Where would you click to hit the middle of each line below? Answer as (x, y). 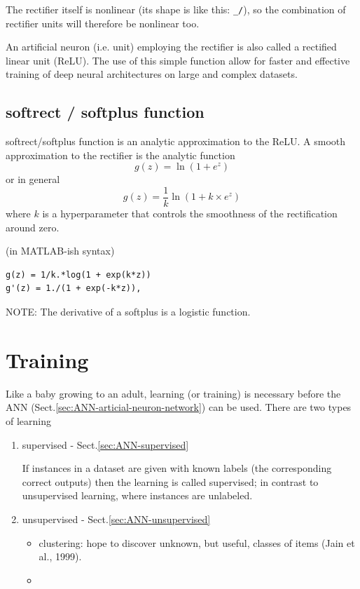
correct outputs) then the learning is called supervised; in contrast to (170, 481)
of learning (29, 420)
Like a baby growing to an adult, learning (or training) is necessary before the (173, 393)
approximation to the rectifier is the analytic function (120, 155)
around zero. (33, 227)
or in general (33, 179)
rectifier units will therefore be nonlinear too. (103, 23)
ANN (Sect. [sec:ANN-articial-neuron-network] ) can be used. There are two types (179, 407)
